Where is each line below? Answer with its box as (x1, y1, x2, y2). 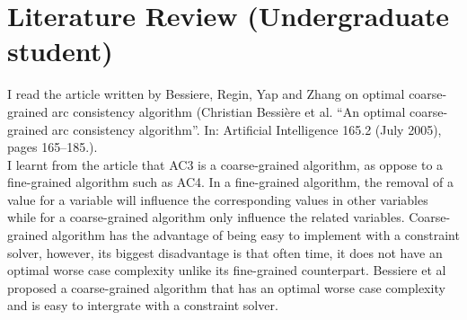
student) (7, 32, 113, 69)
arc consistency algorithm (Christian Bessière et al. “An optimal (51, 102, 406, 120)
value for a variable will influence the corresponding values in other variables (7, 190, 428, 209)
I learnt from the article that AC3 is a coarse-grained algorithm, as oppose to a (7, 155, 444, 173)
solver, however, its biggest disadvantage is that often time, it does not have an (7, 243, 443, 262)
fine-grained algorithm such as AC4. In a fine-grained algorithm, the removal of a (7, 173, 454, 191)
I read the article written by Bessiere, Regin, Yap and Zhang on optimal (7, 84, 405, 103)
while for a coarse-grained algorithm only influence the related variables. (7, 208, 405, 227)
